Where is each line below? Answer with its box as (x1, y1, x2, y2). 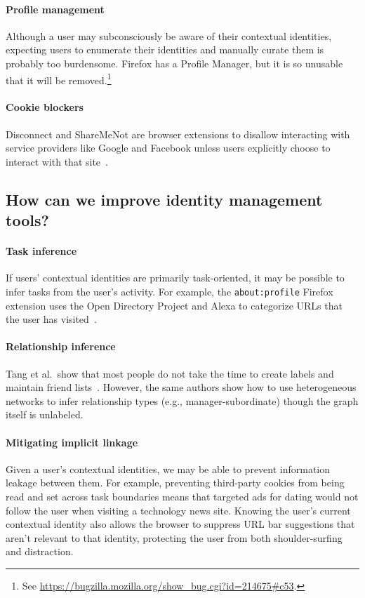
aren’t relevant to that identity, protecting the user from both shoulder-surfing (6, 530, 343, 545)
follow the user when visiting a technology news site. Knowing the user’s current (6, 503, 351, 517)
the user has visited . (6, 312, 97, 326)
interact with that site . (6, 154, 108, 168)
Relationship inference (6, 339, 116, 354)
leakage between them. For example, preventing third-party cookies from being (6, 475, 345, 490)
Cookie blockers (6, 100, 84, 114)
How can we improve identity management (6, 188, 323, 210)
